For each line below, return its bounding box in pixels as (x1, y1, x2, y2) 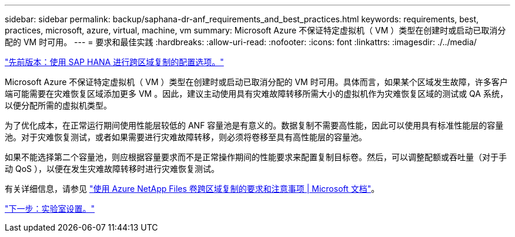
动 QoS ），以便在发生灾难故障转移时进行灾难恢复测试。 (5, 164, 219, 174)
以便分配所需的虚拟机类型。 (5, 100, 112, 110)
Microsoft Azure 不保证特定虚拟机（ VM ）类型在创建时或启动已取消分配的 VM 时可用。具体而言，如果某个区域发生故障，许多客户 (5, 77, 508, 87)
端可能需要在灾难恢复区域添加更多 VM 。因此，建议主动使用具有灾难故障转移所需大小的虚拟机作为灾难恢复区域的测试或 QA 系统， (5, 89, 508, 99)
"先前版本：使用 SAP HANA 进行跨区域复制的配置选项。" (5, 57, 224, 67)
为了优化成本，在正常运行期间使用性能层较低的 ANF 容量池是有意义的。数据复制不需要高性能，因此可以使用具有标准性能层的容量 (5, 120, 504, 130)
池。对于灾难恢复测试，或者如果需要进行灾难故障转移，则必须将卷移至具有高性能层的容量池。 (5, 132, 367, 142)
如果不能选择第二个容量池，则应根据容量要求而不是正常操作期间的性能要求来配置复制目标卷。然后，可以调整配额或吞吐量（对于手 (5, 152, 507, 162)
